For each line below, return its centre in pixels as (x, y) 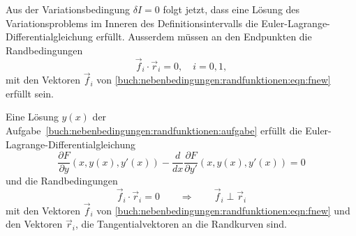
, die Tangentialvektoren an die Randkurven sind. (181, 224)
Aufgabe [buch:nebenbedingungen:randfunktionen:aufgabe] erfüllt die (154, 131)
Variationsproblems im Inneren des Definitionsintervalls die (132, 23)
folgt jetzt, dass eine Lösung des (231, 9)
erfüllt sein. (30, 93)
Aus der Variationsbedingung (68, 9)
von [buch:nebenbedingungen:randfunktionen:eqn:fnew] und (223, 210)
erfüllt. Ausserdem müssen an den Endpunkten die (204, 37)
